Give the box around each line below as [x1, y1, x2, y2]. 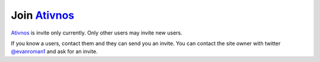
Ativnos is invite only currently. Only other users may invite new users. [11, 29, 183, 36]
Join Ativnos [11, 9, 75, 22]
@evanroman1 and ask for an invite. [11, 48, 98, 55]
